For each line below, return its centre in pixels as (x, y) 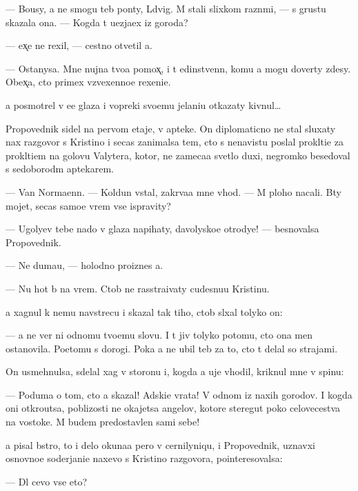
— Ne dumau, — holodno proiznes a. (84, 265)
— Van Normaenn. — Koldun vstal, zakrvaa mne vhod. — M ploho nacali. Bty (173, 191)
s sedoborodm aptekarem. (60, 169)
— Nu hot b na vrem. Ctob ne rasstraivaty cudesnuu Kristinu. (138, 288)
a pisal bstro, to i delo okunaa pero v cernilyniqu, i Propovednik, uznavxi (160, 444)
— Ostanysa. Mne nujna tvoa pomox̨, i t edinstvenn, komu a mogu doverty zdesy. (178, 68)
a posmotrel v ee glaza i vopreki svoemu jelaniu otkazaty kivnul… (143, 104)
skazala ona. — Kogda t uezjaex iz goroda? (97, 22)
